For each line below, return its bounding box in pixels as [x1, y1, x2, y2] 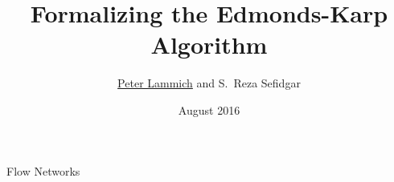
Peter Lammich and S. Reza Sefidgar [117, 75, 301, 91]
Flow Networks [6, 162, 80, 179]
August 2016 [178, 101, 240, 118]
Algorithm [150, 28, 268, 61]
